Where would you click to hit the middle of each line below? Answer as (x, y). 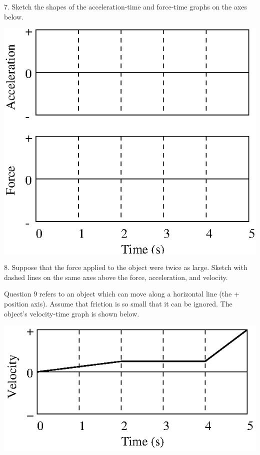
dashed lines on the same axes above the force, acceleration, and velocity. (116, 277)
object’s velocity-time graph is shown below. (72, 313)
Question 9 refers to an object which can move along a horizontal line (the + (122, 294)
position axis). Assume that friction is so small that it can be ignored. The (118, 304)
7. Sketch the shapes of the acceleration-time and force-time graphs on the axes (126, 6)
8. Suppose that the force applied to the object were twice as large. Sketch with (126, 267)
